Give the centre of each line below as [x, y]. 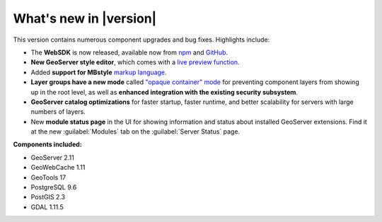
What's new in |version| [85, 18]
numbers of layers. [58, 112]
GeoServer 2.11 [52, 157]
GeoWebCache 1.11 [58, 168]
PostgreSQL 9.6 [54, 187]
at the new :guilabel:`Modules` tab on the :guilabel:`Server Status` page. [135, 132]
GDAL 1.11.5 [47, 207]
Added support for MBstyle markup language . [99, 72]
